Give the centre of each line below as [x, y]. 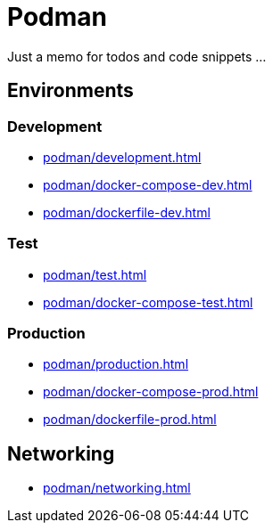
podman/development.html [122, 157]
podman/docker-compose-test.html [148, 302]
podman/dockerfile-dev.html [127, 212]
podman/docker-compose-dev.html [148, 184]
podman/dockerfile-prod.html [130, 420]
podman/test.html [95, 274]
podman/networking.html [117, 488]
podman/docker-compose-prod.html [151, 392]
